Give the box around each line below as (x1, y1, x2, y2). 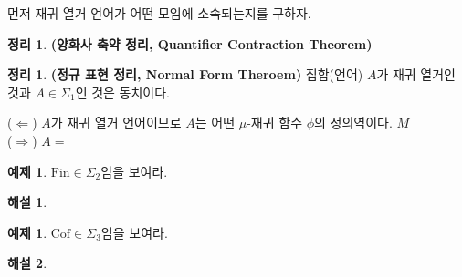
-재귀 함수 (247, 113, 303, 132)
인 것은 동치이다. (75, 82, 171, 101)
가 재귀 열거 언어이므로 (50, 113, 182, 132)
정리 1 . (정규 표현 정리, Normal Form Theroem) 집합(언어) (7, 65, 363, 84)
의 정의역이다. (314, 113, 393, 132)
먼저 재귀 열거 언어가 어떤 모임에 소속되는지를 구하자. (7, 4, 311, 22)
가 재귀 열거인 (376, 65, 456, 84)
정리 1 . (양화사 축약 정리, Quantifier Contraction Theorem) (7, 34, 373, 53)
